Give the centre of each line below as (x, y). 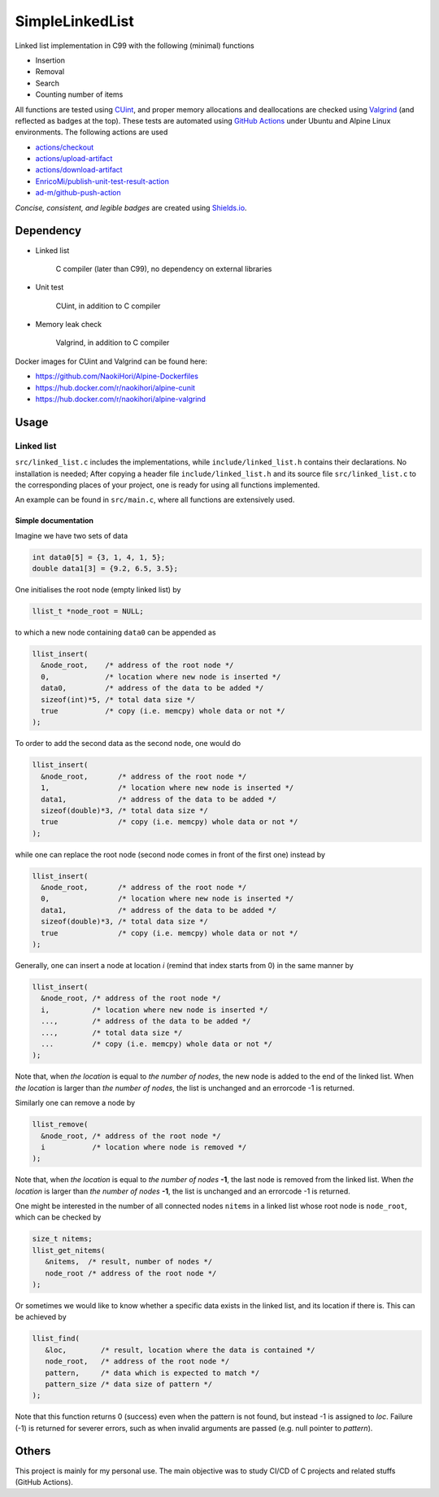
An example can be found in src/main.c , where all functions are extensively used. (155, 500)
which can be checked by (58, 1217)
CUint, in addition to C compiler (108, 306)
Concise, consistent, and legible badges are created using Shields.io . (131, 207)
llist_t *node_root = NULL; (88, 611)
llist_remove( (60, 1124)
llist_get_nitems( (69, 1250)
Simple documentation (54, 521)
